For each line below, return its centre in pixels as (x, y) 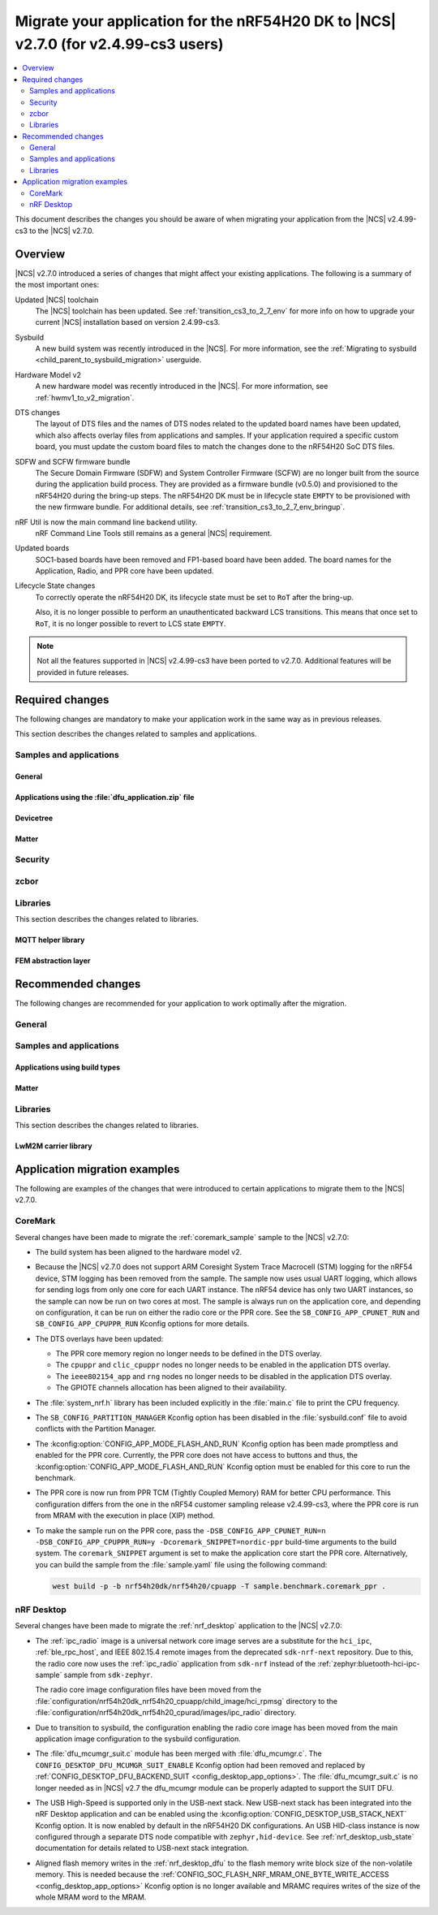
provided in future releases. (83, 672)
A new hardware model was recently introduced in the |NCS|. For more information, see (182, 387)
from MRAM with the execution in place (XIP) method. (125, 1515)
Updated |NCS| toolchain (57, 300)
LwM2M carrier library (54, 1146)
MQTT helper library (50, 940)
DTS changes (38, 413)
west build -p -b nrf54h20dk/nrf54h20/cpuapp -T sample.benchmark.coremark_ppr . (219, 1586)
